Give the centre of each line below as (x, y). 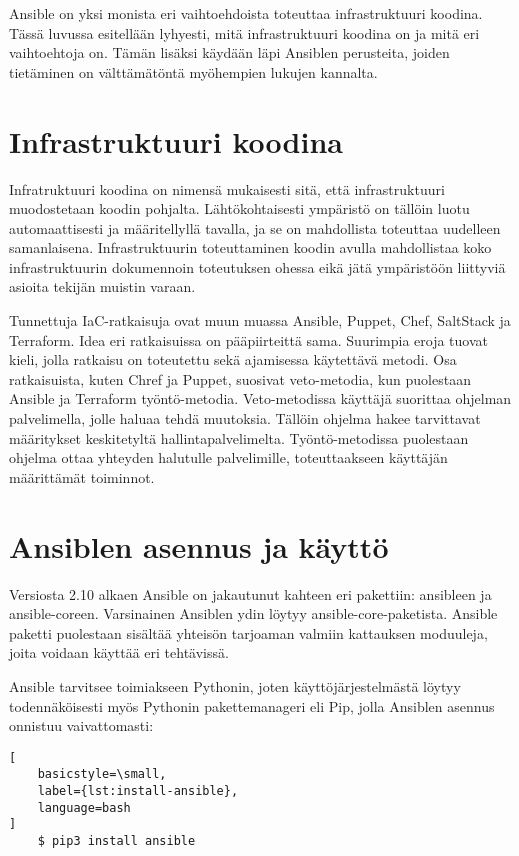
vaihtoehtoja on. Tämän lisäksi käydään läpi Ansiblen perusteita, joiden (229, 52)
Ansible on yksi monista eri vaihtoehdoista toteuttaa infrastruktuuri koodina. (246, 13)
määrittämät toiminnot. (82, 476)
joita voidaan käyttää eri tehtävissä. (119, 652)
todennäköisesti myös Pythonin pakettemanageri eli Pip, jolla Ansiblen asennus (252, 705)
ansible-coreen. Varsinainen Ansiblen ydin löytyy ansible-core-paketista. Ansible (253, 613)
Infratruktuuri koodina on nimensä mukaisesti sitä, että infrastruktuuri (227, 188)
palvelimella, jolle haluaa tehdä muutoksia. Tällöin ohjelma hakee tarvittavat (245, 418)
